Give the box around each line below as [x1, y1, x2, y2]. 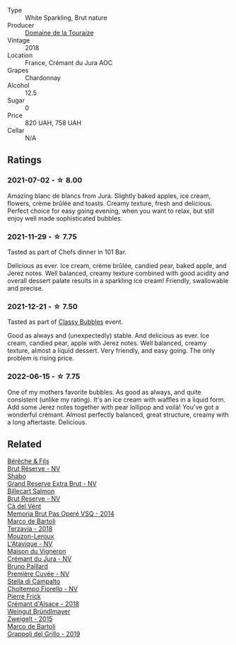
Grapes [7, 66, 29, 74]
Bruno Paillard [7, 562, 48, 571]
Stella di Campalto [7, 577, 61, 586]
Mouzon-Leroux [7, 532, 54, 540]
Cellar [7, 127, 25, 134]
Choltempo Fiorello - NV [7, 585, 78, 593]
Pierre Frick [7, 592, 41, 600]
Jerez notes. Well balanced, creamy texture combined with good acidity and [7, 269, 230, 277]
